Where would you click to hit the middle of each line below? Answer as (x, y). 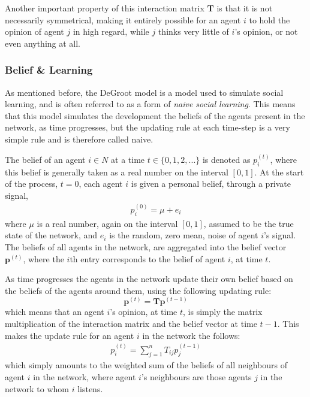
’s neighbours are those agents (196, 377)
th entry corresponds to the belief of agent (148, 258)
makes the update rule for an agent (70, 335)
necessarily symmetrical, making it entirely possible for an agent (123, 19)
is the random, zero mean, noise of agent (184, 235)
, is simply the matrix (223, 312)
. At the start (279, 172)
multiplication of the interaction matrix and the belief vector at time (131, 324)
